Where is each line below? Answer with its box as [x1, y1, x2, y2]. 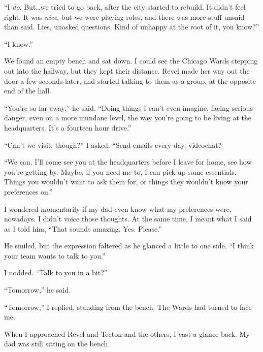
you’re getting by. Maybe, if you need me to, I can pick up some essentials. [4, 166, 237, 177]
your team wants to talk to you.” [4, 250, 106, 261]
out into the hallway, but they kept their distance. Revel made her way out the [4, 65, 250, 76]
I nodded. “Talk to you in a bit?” [4, 267, 108, 278]
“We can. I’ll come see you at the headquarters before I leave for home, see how [4, 156, 252, 167]
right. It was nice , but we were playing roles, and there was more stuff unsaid [4, 11, 245, 22]
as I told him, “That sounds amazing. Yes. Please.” [4, 223, 162, 234]
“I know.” [4, 38, 33, 49]
